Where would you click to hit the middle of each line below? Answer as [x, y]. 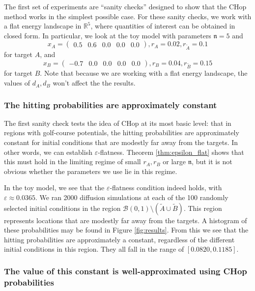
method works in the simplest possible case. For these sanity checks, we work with [128, 16]
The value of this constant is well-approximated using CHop [126, 271]
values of [17, 83]
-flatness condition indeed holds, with [166, 188]
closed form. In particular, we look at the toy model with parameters [108, 35]
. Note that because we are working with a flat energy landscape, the [144, 73]
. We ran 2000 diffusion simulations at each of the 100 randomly [132, 197]
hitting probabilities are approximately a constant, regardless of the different [119, 239]
